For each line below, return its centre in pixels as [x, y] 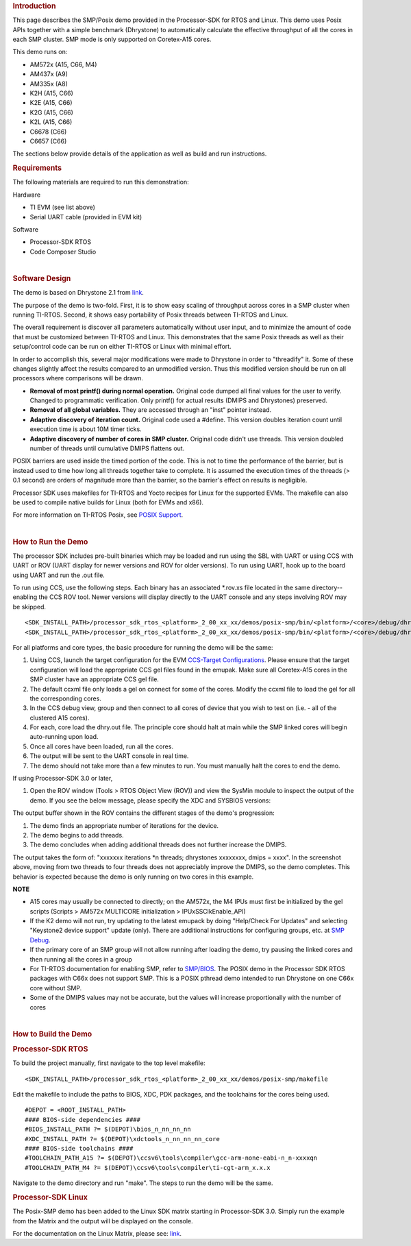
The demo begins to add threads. [77, 835]
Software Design [42, 278]
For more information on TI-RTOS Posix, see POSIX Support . [98, 515]
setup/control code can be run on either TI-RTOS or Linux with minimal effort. [122, 347]
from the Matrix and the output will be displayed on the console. [103, 1221]
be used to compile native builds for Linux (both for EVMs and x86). [108, 502]
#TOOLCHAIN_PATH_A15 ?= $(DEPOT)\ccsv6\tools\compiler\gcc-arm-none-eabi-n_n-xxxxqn [171, 1158]
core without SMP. [56, 988]
